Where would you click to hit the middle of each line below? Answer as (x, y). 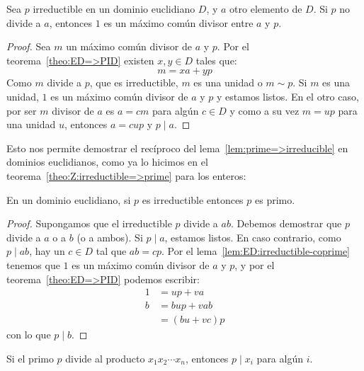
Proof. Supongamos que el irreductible (89, 223)
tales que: (216, 60)
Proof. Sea (29, 46)
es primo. (275, 199)
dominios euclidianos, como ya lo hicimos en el (107, 162)
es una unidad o (228, 82)
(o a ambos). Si (110, 237)
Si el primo (30, 358)
